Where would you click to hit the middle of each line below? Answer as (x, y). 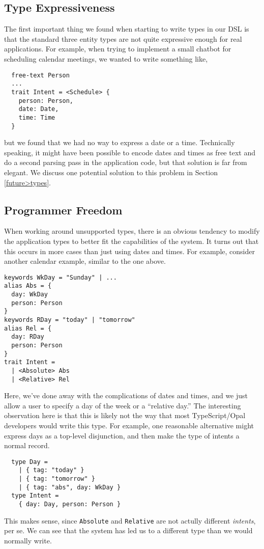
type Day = (30, 462)
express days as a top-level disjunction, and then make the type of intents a (122, 435)
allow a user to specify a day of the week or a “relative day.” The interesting (123, 405)
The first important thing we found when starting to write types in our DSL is (127, 29)
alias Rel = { (28, 328)
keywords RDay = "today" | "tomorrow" (70, 320)
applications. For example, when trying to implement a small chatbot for (118, 49)
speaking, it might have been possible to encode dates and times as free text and (130, 152)
